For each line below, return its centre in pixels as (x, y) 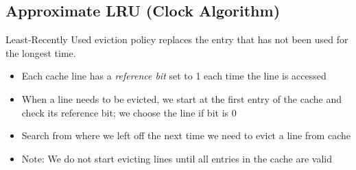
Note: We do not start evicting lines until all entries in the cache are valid (177, 158)
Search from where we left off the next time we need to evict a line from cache (186, 135)
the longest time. (41, 52)
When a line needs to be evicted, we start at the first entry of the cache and (181, 98)
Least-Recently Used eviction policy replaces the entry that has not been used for (177, 39)
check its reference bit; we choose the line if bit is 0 (129, 112)
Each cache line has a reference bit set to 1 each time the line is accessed (174, 76)
